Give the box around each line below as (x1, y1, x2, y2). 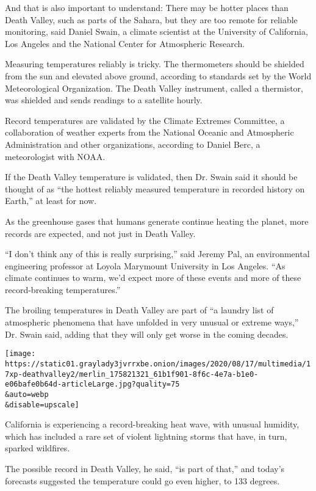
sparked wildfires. (5, 442, 70, 454)
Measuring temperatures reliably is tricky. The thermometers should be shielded (5, 57, 304, 70)
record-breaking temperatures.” (5, 283, 121, 296)
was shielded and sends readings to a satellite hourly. (5, 93, 203, 106)
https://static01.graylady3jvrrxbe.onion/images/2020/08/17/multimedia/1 (5, 359, 311, 368)
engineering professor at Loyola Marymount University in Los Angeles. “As (5, 259, 285, 272)
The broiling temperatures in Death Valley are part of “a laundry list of (5, 304, 274, 316)
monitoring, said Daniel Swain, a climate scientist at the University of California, (5, 25, 308, 38)
